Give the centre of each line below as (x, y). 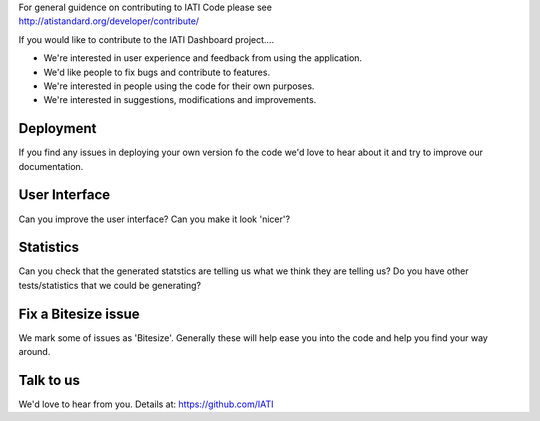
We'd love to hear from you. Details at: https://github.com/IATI (146, 404)
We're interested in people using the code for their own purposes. (179, 86)
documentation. (51, 166)
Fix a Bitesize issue (79, 313)
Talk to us (49, 380)
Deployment (57, 128)
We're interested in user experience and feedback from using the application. (203, 58)
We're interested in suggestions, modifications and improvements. (180, 100)
